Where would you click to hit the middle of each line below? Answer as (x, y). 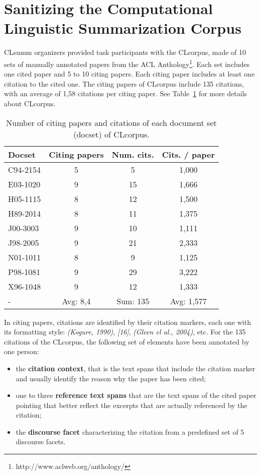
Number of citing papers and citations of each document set (111, 122)
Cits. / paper (188, 154)
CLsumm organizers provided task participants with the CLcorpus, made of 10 (125, 52)
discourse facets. (41, 442)
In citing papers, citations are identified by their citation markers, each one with (127, 322)
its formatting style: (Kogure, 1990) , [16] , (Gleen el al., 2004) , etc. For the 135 (125, 332)
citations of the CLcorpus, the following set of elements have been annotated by (127, 341)
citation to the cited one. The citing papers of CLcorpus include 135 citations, (124, 83)
